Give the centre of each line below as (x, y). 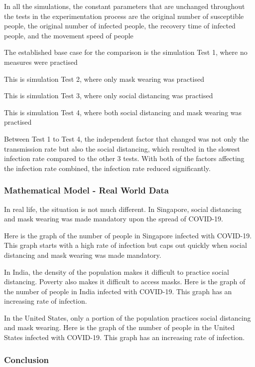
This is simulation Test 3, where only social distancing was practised (109, 95)
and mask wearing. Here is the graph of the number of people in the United (120, 327)
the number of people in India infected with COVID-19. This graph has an (118, 291)
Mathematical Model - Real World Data (86, 190)
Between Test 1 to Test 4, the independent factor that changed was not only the (127, 138)
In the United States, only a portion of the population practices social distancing (127, 317)
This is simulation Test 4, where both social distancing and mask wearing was (123, 112)
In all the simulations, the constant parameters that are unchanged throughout (125, 6)
